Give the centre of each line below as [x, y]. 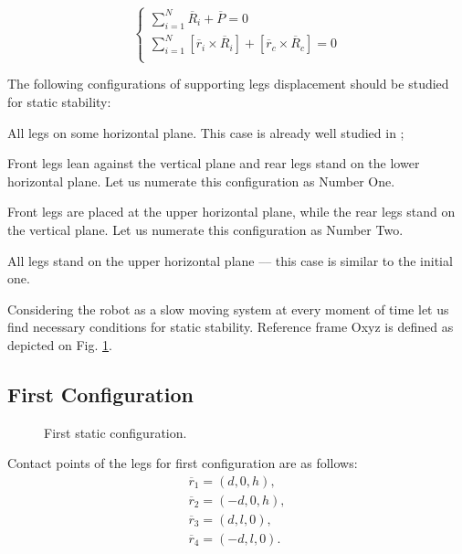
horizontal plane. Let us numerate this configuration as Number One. [201, 181]
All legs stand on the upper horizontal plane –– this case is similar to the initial [230, 260]
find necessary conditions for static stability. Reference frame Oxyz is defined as [231, 327]
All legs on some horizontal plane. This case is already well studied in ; [206, 132]
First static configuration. [115, 432]
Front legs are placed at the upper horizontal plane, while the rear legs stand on [231, 212]
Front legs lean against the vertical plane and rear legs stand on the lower [214, 163]
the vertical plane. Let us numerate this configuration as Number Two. [205, 229]
